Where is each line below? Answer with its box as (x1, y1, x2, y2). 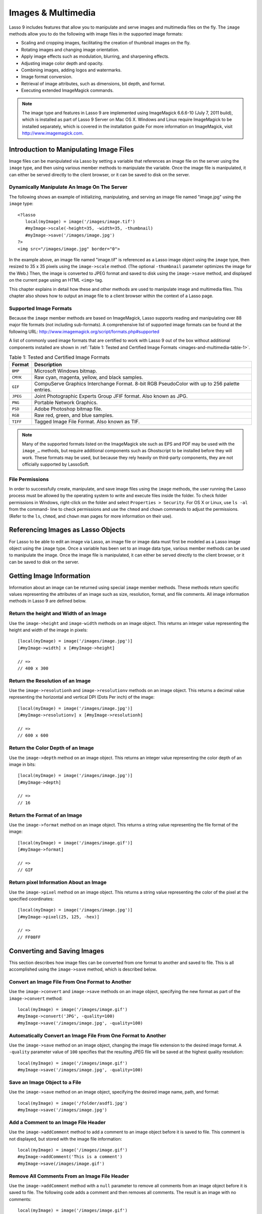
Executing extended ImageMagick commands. (21, 87, 114, 93)
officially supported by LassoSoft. (22, 461, 90, 467)
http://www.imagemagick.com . (22, 130, 84, 136)
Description (34, 361, 62, 368)
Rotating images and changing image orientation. (21, 47, 119, 52)
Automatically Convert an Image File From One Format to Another (9, 1032, 166, 1039)
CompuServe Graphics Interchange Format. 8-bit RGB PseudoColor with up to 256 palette (34, 380, 240, 387)
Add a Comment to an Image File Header (9, 1119, 106, 1126)
